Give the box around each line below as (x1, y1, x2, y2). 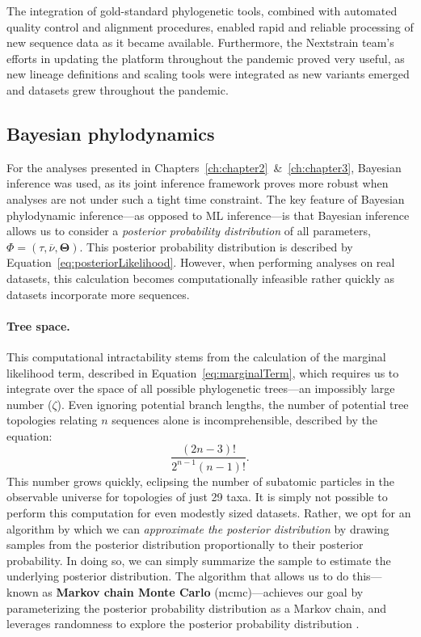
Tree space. (6, 317, 70, 334)
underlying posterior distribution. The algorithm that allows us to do (6, 567, 349, 584)
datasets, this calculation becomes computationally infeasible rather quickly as (6, 269, 395, 286)
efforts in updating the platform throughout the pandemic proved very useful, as (6, 49, 405, 66)
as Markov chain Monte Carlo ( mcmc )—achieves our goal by (42, 584, 364, 601)
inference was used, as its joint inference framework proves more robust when (6, 175, 389, 192)
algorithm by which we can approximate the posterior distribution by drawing (6, 520, 389, 537)
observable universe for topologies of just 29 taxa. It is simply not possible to (6, 488, 388, 505)
